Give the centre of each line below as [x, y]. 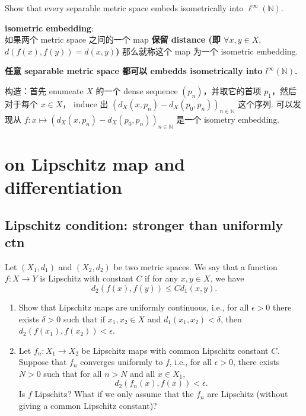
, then [231, 319]
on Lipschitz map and [95, 163]
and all [143, 373]
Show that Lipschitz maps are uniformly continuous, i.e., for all [134, 307]
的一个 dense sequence [137, 90]
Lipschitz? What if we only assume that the [114, 394]
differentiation [63, 186]
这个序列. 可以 [265, 103]
